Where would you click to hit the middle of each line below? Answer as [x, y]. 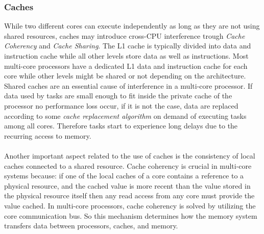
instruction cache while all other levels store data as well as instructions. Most [126, 56]
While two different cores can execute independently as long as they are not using [132, 26]
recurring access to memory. [48, 135]
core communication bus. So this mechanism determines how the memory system [131, 215]
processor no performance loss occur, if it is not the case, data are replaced [121, 105]
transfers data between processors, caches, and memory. [91, 226]
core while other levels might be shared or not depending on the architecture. [125, 76]
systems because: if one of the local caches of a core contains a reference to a [124, 176]
